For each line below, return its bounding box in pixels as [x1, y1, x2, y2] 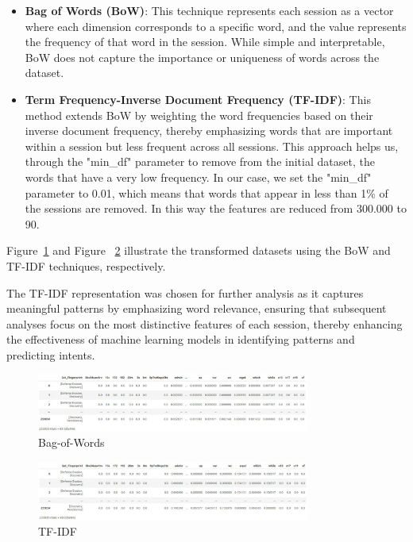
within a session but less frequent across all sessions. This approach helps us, [25, 137, 399, 154]
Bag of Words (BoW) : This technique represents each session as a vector [25, 2, 394, 18]
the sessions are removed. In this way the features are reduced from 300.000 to [25, 200, 407, 217]
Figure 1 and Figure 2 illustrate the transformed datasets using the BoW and [6, 242, 391, 259]
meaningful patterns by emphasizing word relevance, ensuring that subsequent [6, 300, 387, 317]
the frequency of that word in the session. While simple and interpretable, [25, 33, 385, 50]
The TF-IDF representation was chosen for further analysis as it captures [6, 284, 364, 301]
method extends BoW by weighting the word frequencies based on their [25, 106, 373, 123]
